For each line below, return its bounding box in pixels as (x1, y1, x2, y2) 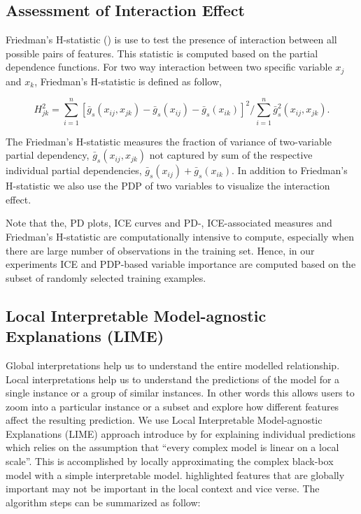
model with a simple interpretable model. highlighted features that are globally (6, 467, 345, 482)
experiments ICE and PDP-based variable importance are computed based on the (6, 257, 356, 271)
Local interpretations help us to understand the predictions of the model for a (6, 371, 340, 386)
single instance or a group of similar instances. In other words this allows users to (6, 385, 355, 400)
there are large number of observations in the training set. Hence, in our (6, 243, 315, 257)
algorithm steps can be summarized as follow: (6, 494, 201, 509)
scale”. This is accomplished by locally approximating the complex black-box (6, 454, 334, 469)
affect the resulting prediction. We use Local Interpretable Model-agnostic (6, 413, 323, 427)
